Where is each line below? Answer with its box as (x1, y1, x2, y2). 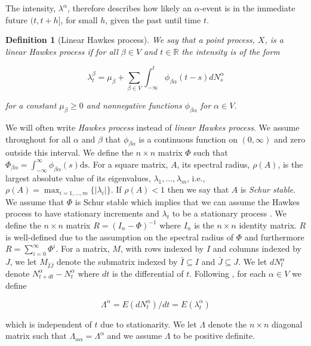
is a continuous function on (138, 132, 238, 145)
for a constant (5, 99, 57, 112)
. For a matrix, (56, 242, 110, 255)
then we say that (167, 183, 229, 196)
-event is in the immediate (199, 2, 295, 14)
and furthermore (244, 230, 304, 243)
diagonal (271, 317, 303, 330)
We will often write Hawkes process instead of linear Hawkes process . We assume (5, 121, 300, 133)
